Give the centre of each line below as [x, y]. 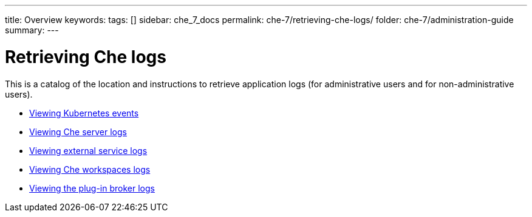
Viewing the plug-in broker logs [92, 188]
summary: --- [32, 30]
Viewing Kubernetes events [84, 113]
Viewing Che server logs [78, 132]
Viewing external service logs [88, 150]
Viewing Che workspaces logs [90, 169]
